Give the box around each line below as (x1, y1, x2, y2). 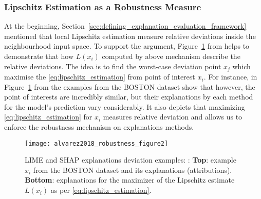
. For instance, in (203, 71, 257, 82)
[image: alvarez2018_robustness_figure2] (25, 140, 169, 147)
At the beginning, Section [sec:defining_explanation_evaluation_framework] (4, 21, 247, 31)
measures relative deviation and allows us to (103, 111, 243, 122)
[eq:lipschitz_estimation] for (4, 111, 92, 122)
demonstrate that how (4, 51, 74, 61)
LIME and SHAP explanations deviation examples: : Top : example (25, 154, 236, 165)
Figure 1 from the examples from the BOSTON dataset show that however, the (4, 81, 255, 92)
